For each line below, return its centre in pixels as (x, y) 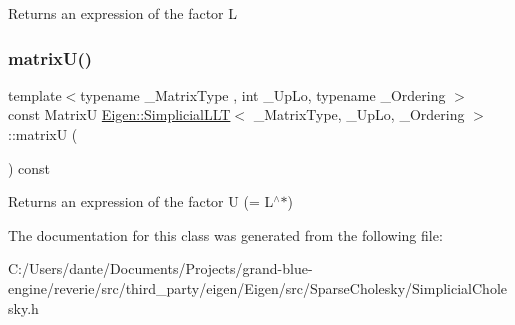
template (35, 94)
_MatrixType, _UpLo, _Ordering (359, 114)
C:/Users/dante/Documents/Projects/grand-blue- (160, 268)
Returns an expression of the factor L (123, 13)
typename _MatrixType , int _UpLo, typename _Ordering (263, 94)
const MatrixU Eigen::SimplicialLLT (119, 114)
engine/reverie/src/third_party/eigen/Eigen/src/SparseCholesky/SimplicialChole (257, 287)
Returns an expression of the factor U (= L (141, 201)
